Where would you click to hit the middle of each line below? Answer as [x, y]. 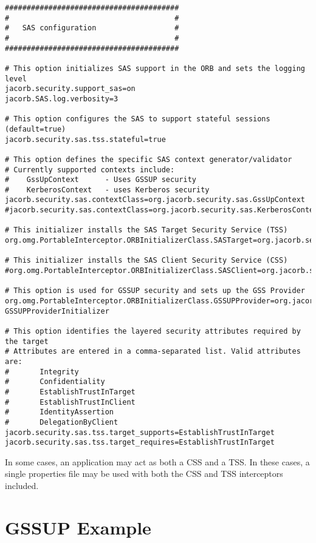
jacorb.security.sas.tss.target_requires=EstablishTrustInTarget [140, 443]
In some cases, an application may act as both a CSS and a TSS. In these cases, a [157, 461]
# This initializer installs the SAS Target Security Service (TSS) [146, 230]
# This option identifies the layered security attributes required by [153, 331]
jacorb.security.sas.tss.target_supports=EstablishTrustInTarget [140, 432]
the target [27, 341]
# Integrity [42, 372]
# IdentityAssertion [59, 412]
